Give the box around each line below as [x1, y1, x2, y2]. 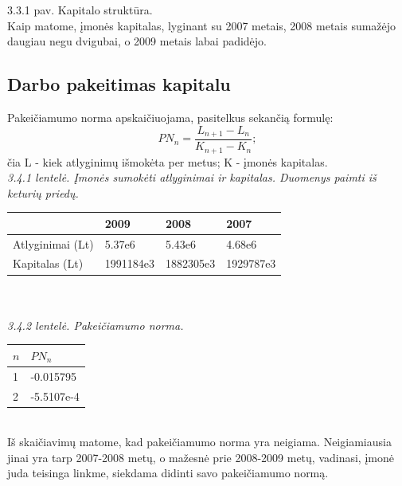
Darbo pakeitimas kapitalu [7, 72, 231, 96]
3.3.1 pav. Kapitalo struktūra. [7, 2, 153, 18]
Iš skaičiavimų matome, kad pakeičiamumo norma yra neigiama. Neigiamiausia [7, 433, 392, 450]
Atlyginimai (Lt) [13, 235, 94, 252]
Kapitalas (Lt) [13, 255, 84, 272]
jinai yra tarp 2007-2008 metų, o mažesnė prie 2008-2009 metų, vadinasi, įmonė [7, 449, 394, 465]
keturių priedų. [7, 184, 79, 201]
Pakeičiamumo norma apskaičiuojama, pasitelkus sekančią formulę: [7, 108, 334, 125]
